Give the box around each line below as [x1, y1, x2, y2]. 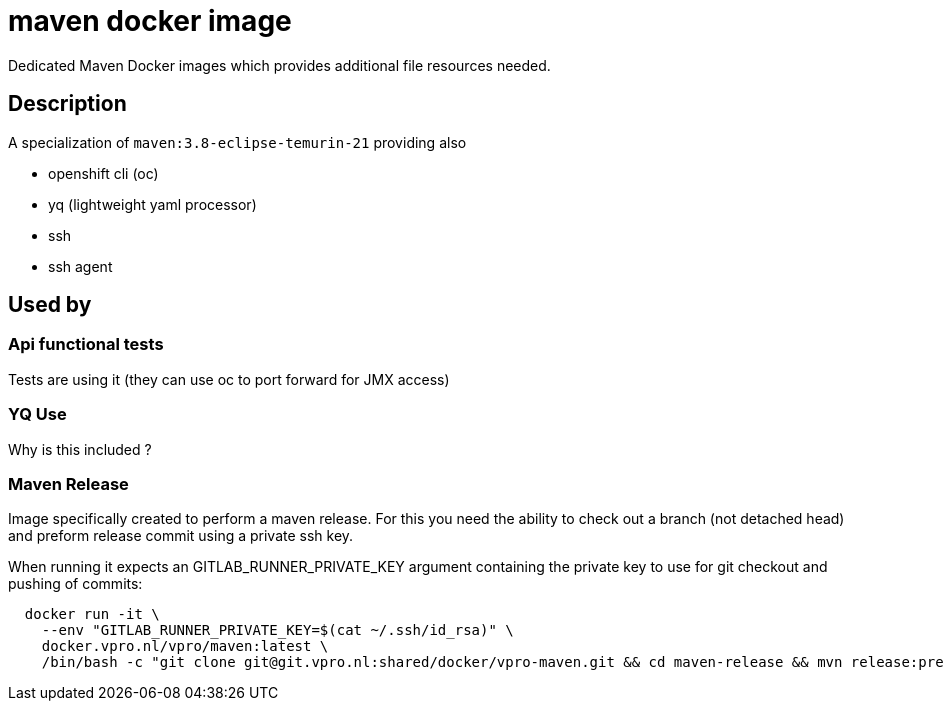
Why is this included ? [8, 440, 152, 458]
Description [8, 91, 127, 117]
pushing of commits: [8, 575, 143, 593]
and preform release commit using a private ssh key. [8, 527, 354, 545]
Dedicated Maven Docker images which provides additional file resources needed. [8, 56, 551, 74]
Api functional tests [8, 334, 164, 355]
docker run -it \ [24, 606, 160, 623]
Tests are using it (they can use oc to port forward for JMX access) [8, 370, 450, 388]
